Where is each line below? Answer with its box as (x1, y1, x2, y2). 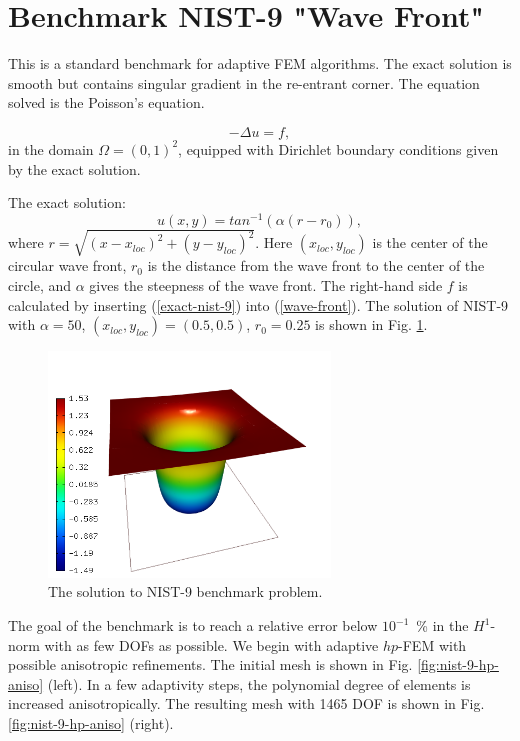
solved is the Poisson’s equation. (8, 92, 205, 113)
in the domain (8, 138, 94, 159)
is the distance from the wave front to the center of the (147, 255, 485, 276)
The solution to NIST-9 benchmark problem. (48, 581, 323, 602)
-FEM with (398, 634, 467, 655)
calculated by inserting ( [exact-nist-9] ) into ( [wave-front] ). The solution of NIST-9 (8, 294, 509, 315)
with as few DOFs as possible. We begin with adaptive (44, 634, 379, 655)
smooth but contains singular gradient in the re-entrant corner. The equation (8, 72, 480, 93)
